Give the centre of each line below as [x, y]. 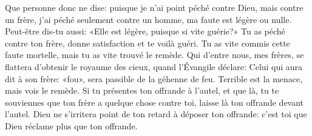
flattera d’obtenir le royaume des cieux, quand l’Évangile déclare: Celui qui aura [154, 66]
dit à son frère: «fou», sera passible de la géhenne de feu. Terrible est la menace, [154, 78]
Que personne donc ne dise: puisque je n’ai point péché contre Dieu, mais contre [154, 7]
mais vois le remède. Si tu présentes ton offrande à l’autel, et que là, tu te [142, 90]
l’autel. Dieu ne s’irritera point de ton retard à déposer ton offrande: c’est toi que [156, 114]
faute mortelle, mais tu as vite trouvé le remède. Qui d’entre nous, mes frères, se [154, 55]
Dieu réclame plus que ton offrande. [71, 125]
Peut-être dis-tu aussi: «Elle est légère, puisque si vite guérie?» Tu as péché [145, 31]
